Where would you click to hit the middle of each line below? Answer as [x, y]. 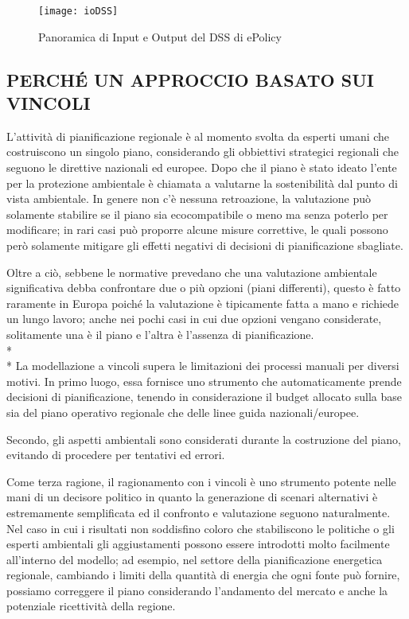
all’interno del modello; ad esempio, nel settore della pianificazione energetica [195, 559]
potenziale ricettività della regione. [91, 606]
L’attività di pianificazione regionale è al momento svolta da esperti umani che [198, 136]
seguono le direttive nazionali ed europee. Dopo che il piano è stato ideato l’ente [202, 167]
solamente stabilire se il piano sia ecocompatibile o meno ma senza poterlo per [197, 214]
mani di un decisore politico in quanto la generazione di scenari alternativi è [192, 497]
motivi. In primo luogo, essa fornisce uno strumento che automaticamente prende [204, 381]
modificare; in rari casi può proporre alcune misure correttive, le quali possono [197, 230]
